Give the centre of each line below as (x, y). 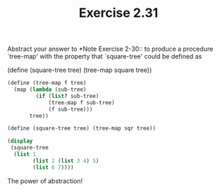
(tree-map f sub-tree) (81, 103)
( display (20, 141)
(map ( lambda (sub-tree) (50, 90)
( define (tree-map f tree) (47, 83)
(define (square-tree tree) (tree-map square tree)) (80, 70)
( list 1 (25, 154)
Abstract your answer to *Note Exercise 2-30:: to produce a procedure (110, 49)
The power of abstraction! (45, 180)
